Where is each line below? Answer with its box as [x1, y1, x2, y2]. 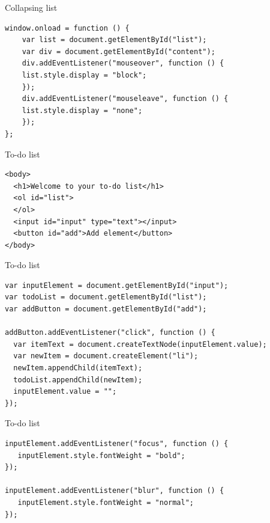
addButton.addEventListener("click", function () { [5, 328, 215, 337]
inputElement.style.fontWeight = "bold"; [17, 451, 185, 460]
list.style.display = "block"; [22, 70, 147, 79]
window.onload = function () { [5, 23, 130, 32]
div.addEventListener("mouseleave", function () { [22, 94, 229, 103]
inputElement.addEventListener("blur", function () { [5, 486, 224, 495]
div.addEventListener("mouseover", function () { [22, 59, 224, 68]
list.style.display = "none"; [22, 106, 143, 115]
